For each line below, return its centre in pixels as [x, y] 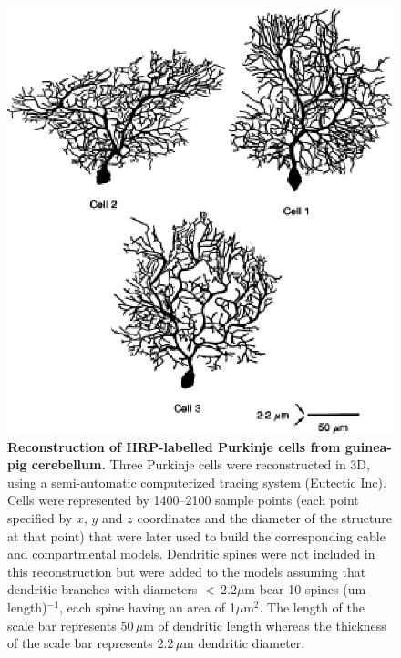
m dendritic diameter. [244, 643]
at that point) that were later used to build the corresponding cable [196, 535]
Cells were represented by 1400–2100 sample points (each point [183, 500]
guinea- [368, 446]
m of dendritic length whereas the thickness [265, 625]
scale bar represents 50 [71, 625]
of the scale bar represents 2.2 [91, 643]
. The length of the [312, 607]
